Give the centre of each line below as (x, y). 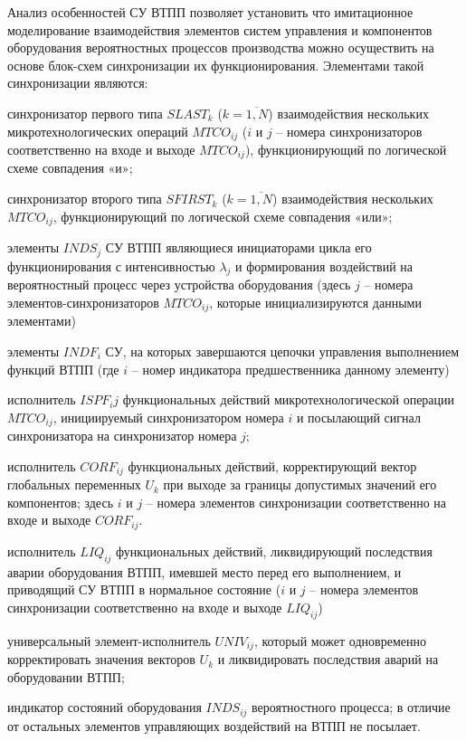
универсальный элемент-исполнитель (109, 640)
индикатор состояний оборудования (105, 707)
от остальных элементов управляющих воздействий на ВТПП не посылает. (214, 725)
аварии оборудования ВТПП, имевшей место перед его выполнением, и (204, 571)
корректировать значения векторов (101, 659)
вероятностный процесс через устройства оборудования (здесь (179, 285)
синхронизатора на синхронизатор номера (122, 436)
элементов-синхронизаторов (83, 302)
